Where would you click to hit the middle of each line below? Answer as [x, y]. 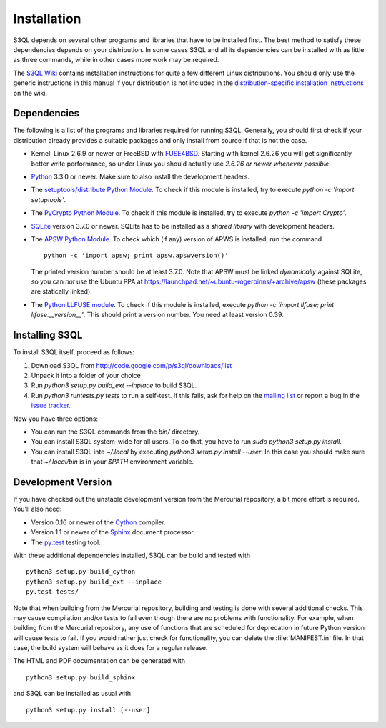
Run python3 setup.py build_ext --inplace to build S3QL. [114, 385]
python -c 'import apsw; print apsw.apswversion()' [136, 256]
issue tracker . [51, 405]
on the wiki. [30, 93]
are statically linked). [61, 291]
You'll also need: [38, 509]
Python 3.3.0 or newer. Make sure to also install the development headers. [140, 176]
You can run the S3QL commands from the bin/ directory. [115, 432]
